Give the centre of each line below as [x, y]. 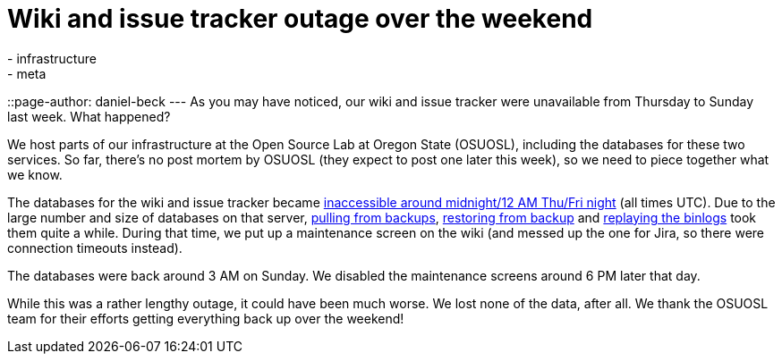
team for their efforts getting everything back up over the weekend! [206, 318]
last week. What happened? [89, 116]
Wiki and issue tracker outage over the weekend [300, 19]
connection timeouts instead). [95, 248]
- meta [27, 73]
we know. [35, 174]
